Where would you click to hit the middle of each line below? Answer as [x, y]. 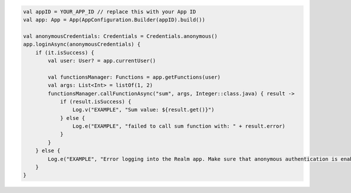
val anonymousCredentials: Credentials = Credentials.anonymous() [120, 36]
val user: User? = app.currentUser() [102, 61]
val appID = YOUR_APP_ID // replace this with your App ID [109, 11]
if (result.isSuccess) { [96, 101]
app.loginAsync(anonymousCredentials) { [82, 44]
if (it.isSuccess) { [65, 52]
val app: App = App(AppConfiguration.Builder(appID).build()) [114, 20]
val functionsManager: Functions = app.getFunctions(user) [134, 77]
